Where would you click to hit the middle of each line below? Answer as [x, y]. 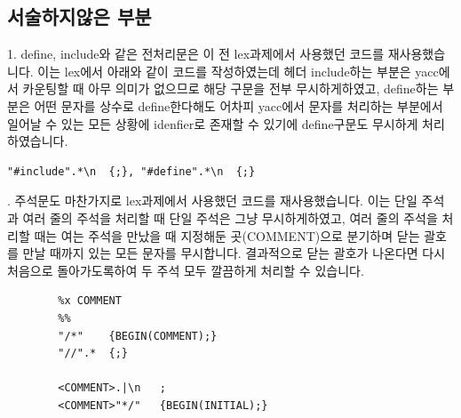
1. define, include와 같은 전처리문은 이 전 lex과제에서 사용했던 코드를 [196, 54]
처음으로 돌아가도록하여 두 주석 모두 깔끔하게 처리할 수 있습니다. [186, 270]
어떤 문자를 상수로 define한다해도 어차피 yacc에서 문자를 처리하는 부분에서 [238, 105]
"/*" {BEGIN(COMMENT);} [138, 336]
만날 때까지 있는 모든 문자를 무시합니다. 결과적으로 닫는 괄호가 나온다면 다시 [234, 253]
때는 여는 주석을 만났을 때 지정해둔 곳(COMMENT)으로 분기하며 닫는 [227, 235]
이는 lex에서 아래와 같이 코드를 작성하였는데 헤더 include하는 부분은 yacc [238, 71]
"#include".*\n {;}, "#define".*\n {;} [131, 171]
